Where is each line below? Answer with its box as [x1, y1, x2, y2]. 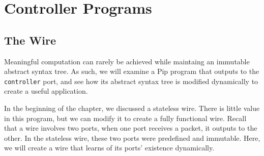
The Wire [4, 32, 56, 48]
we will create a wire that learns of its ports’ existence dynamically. [4, 142, 215, 153]
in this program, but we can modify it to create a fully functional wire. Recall [4, 112, 247, 123]
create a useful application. [4, 86, 88, 96]
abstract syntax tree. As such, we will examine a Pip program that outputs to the [4, 66, 259, 76]
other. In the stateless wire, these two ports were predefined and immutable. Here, [4, 132, 260, 143]
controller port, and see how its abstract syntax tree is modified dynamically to [4, 75, 258, 86]
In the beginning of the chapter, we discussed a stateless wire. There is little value [4, 103, 260, 113]
